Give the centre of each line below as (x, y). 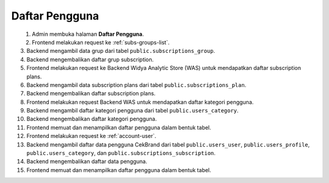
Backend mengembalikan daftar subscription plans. (91, 94)
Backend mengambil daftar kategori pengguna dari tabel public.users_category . (133, 111)
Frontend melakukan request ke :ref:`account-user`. (91, 136)
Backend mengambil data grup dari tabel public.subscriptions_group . (121, 51)
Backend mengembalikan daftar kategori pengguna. (92, 119)
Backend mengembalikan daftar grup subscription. (90, 59)
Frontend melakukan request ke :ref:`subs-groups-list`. (101, 42)
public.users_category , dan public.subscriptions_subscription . (121, 153)
